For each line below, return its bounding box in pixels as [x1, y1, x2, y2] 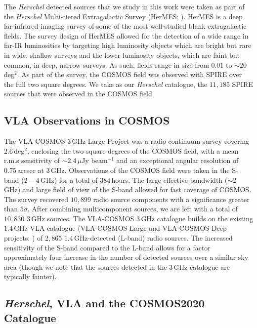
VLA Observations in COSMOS [4, 113, 170, 128]
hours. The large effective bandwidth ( [111, 174, 228, 185]
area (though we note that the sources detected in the [4, 261, 167, 272]
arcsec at [17, 164, 44, 175]
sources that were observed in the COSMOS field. [4, 88, 154, 99]
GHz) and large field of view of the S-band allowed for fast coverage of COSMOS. [4, 184, 252, 195]
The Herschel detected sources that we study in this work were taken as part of [4, 1, 245, 11]
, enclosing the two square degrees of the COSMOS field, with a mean [27, 145, 239, 156]
